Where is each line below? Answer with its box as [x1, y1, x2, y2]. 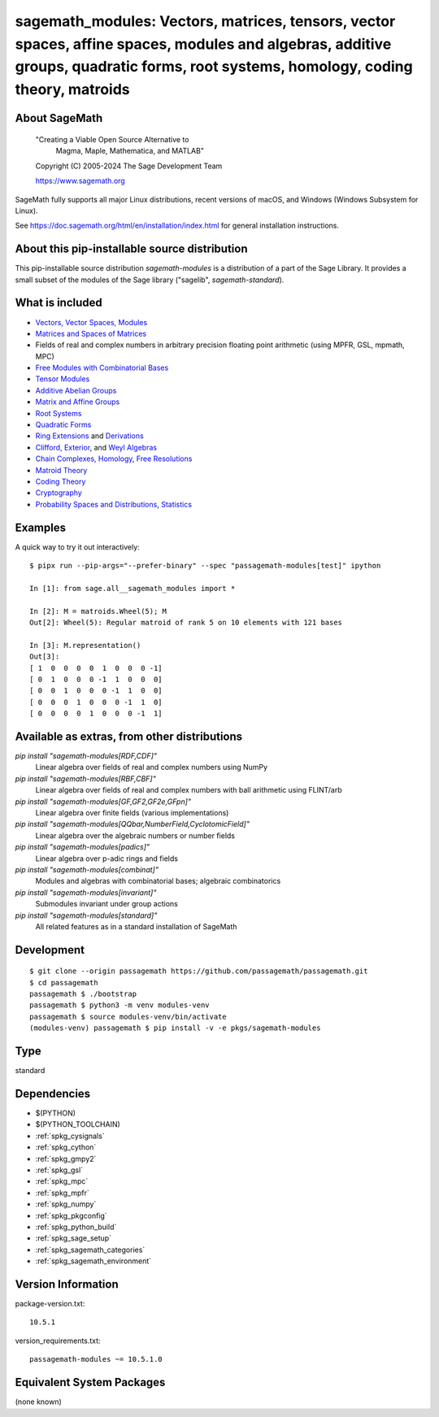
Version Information [15, 1277, 119, 1291]
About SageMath [15, 111, 103, 125]
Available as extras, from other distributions [15, 729, 243, 743]
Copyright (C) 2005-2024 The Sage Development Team [35, 161, 223, 171]
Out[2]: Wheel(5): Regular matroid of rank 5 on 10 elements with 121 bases [29, 618, 343, 627]
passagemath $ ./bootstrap [29, 989, 137, 999]
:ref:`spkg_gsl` [35, 1165, 84, 1175]
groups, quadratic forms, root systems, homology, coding [15, 58, 414, 76]
